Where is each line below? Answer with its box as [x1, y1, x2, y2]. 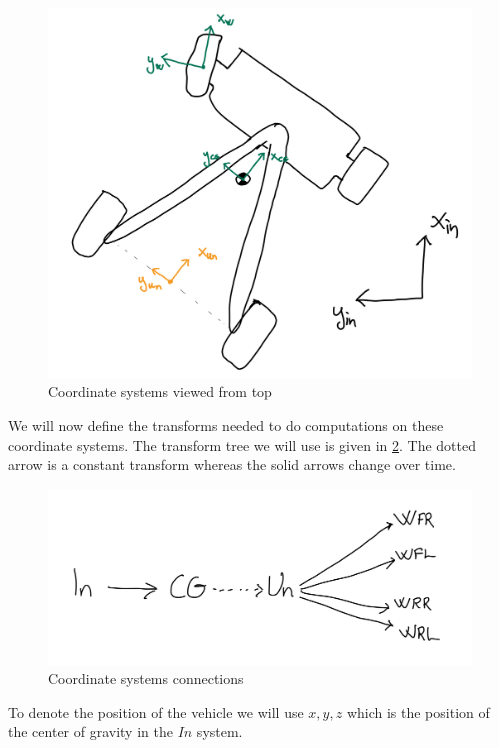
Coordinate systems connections [48, 668, 244, 689]
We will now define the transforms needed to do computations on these [8, 414, 444, 435]
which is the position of [346, 701, 490, 722]
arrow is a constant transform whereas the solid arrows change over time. [8, 454, 456, 475]
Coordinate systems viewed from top [48, 381, 272, 402]
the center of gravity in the [8, 721, 173, 742]
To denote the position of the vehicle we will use [8, 701, 304, 722]
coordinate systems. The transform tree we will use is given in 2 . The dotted [8, 434, 477, 455]
